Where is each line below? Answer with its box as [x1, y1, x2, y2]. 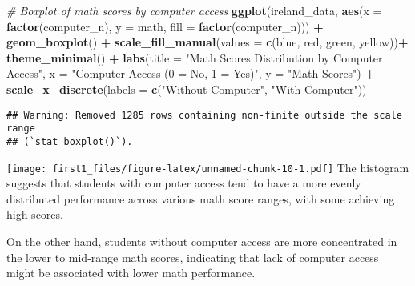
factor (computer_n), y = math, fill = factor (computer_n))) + [6, 18, 324, 34]
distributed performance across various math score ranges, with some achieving [6, 190, 395, 207]
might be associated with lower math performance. [6, 264, 256, 281]
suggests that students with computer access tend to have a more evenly [6, 175, 361, 191]
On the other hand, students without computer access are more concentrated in [6, 232, 397, 249]
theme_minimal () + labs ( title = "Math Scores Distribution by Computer [6, 49, 383, 66]
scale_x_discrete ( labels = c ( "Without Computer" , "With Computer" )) [6, 80, 367, 97]
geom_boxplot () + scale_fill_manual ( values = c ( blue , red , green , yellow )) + [6, 34, 409, 50]
